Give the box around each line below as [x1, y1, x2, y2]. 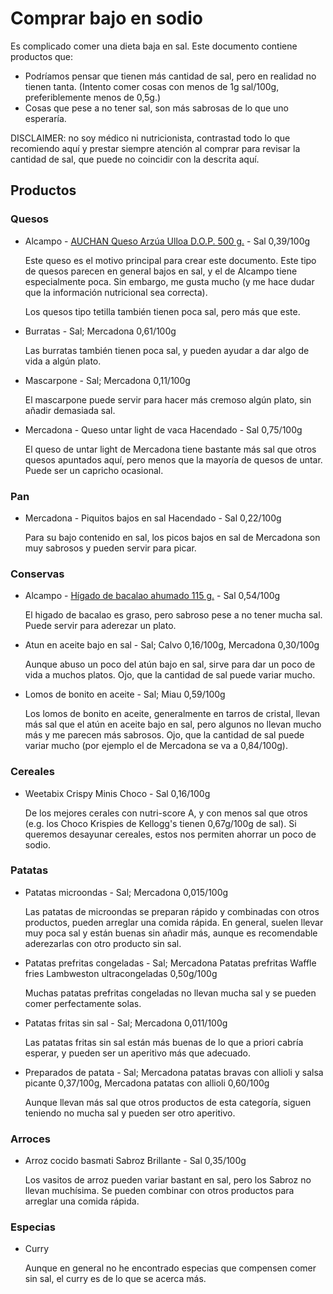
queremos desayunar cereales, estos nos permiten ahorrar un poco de [24, 828, 317, 840]
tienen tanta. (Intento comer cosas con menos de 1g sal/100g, [24, 80, 280, 92]
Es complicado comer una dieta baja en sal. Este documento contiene [10, 40, 298, 52]
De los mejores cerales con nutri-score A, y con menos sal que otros [24, 807, 308, 819]
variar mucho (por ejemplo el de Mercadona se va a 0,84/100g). [24, 740, 288, 752]
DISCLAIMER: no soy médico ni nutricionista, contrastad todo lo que [10, 132, 291, 144]
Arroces [10, 1132, 51, 1146]
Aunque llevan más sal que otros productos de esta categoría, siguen [24, 1096, 312, 1108]
